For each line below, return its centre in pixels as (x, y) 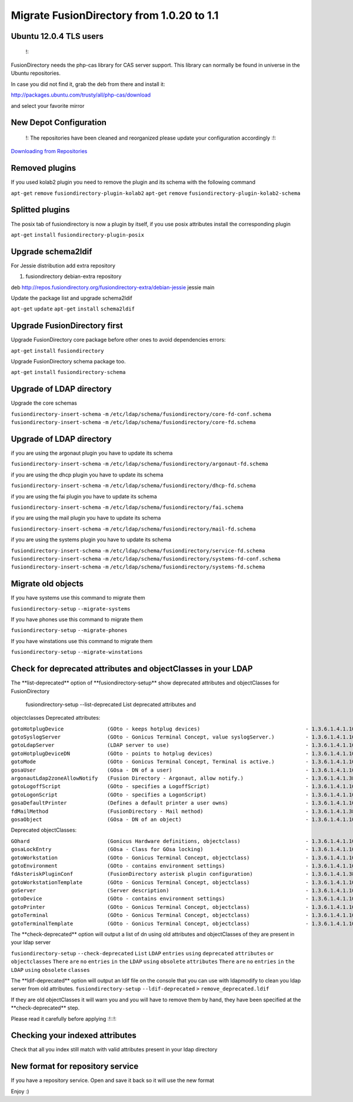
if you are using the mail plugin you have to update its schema (86, 518)
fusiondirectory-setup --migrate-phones (69, 631)
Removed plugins (44, 168)
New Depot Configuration (59, 123)
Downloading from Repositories (49, 151)
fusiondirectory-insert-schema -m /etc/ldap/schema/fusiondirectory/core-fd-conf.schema (141, 414)
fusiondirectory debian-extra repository (74, 276)
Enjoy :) (20, 1091)
